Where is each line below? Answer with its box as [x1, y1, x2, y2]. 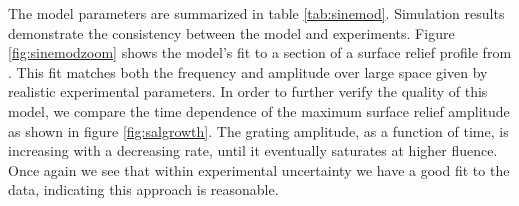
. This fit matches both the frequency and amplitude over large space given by [8, 61, 488, 82]
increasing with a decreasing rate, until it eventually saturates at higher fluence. [8, 140, 498, 161]
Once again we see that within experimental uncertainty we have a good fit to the [8, 159, 510, 180]
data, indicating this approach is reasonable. [8, 179, 279, 200]
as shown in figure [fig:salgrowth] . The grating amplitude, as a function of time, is [8, 120, 509, 141]
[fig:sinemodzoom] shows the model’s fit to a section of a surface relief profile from [8, 42, 512, 63]
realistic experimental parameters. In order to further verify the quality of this [8, 81, 488, 102]
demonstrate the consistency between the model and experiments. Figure [8, 22, 455, 43]
